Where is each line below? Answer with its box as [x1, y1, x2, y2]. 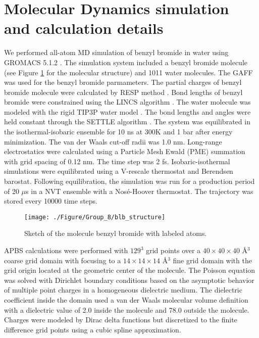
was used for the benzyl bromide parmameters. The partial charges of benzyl [4, 77, 242, 87]
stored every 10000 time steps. [4, 196, 97, 206]
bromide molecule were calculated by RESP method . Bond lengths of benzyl [4, 86, 243, 97]
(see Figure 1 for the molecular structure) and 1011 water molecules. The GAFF [4, 67, 253, 77]
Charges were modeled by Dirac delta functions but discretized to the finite [4, 314, 237, 325]
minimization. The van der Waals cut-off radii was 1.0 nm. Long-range [4, 136, 222, 147]
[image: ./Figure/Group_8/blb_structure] [24, 213, 166, 221]
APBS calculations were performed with [4, 245, 128, 256]
